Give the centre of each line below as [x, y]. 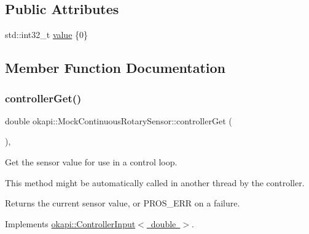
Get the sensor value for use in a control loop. [91, 161]
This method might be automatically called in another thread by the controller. [155, 182]
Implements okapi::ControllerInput [70, 223]
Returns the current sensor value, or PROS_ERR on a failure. [123, 203]
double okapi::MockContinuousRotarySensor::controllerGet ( [119, 120]
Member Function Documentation [115, 68]
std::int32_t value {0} [47, 35]
